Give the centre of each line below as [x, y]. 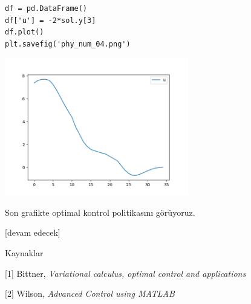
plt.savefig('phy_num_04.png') [68, 44]
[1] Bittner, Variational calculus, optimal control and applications [125, 273]
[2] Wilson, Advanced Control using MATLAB [90, 293]
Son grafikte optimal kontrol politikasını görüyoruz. [100, 212]
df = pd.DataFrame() [46, 8]
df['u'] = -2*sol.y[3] [51, 20]
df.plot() [24, 32]
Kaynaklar [24, 252]
